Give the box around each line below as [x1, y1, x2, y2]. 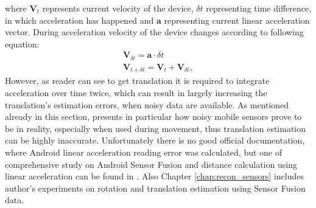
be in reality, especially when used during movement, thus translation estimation [5, 122, 306, 134]
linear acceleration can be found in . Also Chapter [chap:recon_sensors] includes [5, 170, 304, 182]
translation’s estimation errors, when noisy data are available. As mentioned [5, 98, 289, 111]
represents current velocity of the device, [42, 2, 194, 14]
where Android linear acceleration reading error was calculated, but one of [5, 145, 283, 158]
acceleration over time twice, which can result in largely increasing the [5, 86, 267, 99]
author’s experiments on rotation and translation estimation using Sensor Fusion [5, 181, 306, 194]
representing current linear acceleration [164, 13, 310, 26]
